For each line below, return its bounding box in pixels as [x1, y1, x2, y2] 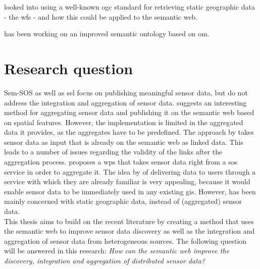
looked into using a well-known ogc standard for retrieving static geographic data [4, 2, 255, 12]
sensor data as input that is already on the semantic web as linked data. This [4, 136, 243, 147]
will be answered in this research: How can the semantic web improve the [4, 245, 230, 256]
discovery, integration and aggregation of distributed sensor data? [4, 255, 205, 265]
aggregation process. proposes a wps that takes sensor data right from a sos [4, 156, 238, 167]
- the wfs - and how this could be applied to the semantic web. [4, 11, 198, 22]
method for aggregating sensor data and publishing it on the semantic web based [4, 107, 254, 118]
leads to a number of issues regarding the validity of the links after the [4, 146, 223, 157]
